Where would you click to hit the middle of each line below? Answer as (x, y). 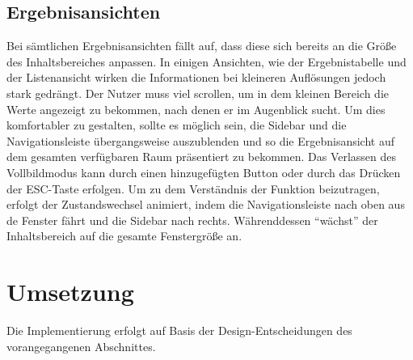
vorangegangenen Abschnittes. (81, 346)
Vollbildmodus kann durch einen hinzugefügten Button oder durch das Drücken (204, 172)
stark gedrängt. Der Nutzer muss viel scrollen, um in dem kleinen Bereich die (198, 93)
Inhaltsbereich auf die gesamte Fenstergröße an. (124, 236)
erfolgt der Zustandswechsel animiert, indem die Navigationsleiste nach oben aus (206, 204)
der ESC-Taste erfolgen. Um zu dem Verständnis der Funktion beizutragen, (193, 188)
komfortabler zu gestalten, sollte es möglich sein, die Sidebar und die (177, 125)
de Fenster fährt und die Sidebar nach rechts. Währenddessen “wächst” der (192, 220)
